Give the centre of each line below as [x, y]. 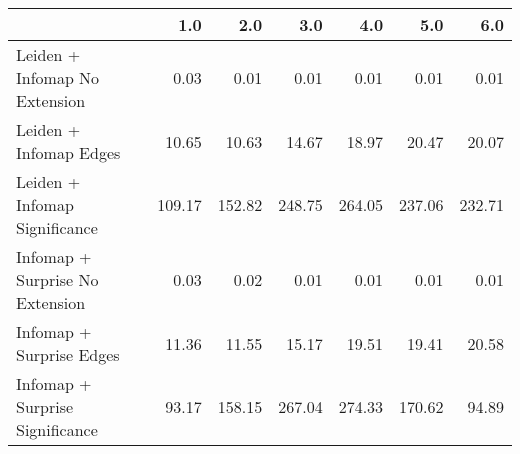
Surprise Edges [68, 354]
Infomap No [58, 77]
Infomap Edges [68, 152]
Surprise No [57, 279]
